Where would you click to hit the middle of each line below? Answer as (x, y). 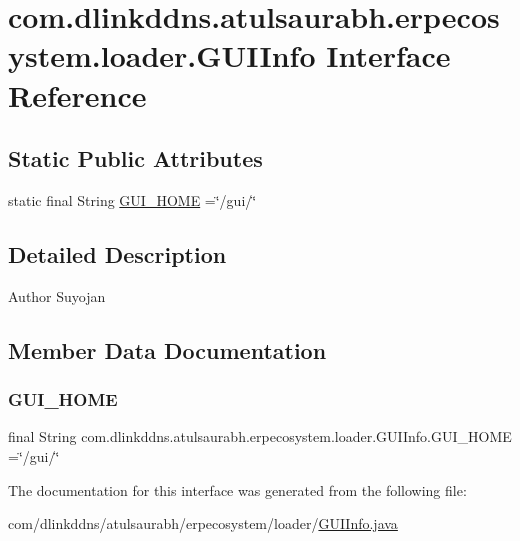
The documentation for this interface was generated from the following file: (237, 489)
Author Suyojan (57, 295)
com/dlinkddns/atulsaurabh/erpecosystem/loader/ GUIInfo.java (203, 523)
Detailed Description (117, 253)
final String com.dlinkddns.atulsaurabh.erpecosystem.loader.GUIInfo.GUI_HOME (260, 436)
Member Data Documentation (167, 349)
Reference (77, 94)
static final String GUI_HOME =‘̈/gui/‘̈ (132, 199)
